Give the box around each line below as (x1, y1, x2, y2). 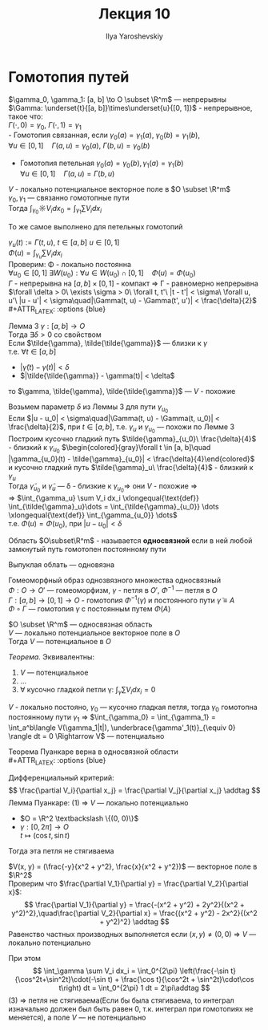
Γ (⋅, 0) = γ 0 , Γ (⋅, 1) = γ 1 (8, 120, 82, 132)
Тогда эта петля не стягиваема (8, 845, 114, 855)
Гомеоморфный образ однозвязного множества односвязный (8, 575, 222, 586)
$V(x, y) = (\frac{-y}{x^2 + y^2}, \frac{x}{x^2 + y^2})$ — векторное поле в (8, 862, 258, 871)
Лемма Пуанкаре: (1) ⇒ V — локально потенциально (8, 797, 189, 807)
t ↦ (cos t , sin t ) (19, 830, 70, 840)
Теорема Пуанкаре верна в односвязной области (8, 747, 178, 756)
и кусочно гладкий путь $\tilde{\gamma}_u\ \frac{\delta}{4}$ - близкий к (8, 462, 254, 472)
